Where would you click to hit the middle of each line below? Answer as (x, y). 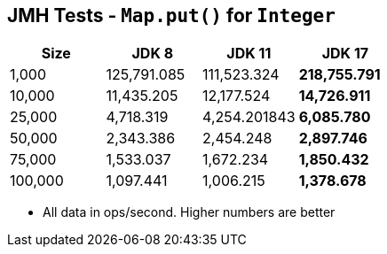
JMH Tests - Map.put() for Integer (171, 15)
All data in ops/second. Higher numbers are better (189, 212)
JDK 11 (249, 54)
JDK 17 (345, 54)
